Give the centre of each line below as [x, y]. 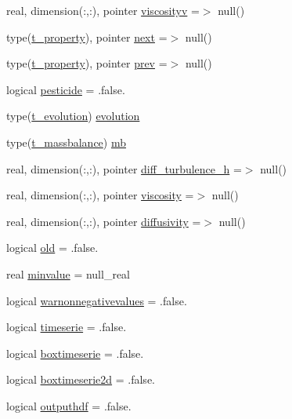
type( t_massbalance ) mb [67, 142]
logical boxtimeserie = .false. [75, 353]
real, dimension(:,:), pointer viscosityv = [103, 10]
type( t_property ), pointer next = [87, 36]
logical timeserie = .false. [67, 327]
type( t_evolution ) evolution [73, 116]
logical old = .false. [52, 248]
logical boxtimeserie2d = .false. [81, 379]
